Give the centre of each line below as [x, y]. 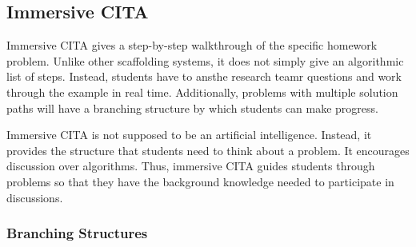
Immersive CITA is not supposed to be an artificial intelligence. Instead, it [189, 135]
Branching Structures [77, 233]
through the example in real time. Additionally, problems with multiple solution [202, 92]
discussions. [35, 197]
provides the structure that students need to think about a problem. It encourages [208, 150]
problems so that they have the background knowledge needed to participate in [200, 181]
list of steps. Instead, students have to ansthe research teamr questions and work [204, 76]
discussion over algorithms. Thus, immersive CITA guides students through [191, 166]
